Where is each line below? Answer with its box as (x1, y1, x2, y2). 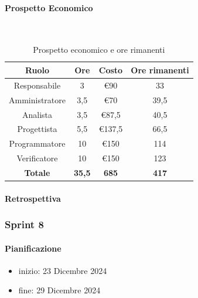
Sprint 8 (5, 217, 44, 232)
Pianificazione (5, 242, 62, 254)
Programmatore (9, 137, 66, 150)
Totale (24, 166, 50, 178)
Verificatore (16, 152, 58, 164)
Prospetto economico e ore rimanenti (33, 43, 165, 56)
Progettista (17, 123, 57, 135)
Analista (22, 108, 53, 120)
